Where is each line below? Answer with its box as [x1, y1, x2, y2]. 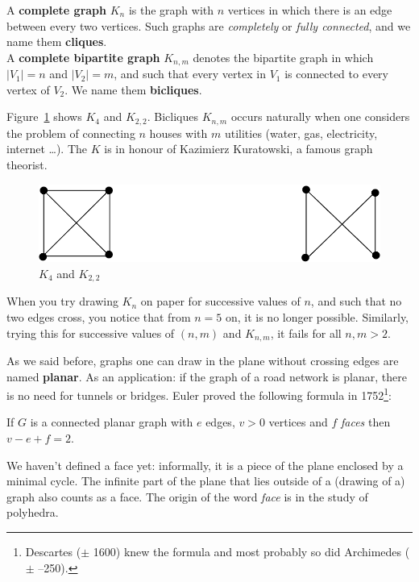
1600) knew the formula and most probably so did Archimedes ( [93, 543, 410, 559]
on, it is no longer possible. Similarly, [225, 308, 409, 325]
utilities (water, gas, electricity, [224, 124, 378, 141]
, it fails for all [270, 324, 342, 341]
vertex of [6, 81, 50, 98]
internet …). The [6, 140, 88, 157]
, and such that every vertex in [114, 65, 266, 82]
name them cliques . [6, 33, 107, 50]
